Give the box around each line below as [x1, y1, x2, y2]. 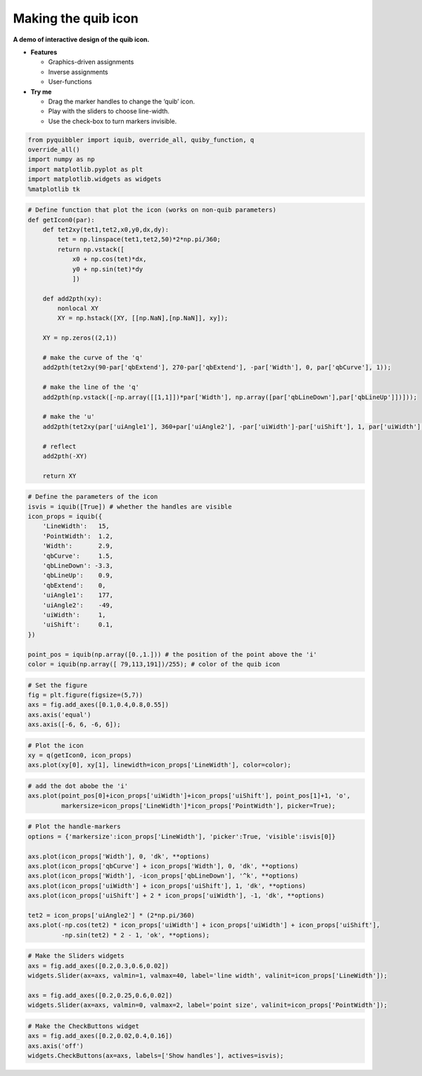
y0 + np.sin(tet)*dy [72, 265, 143, 273]
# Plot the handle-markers [27, 823, 121, 830]
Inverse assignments [48, 68, 108, 76]
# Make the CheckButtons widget [27, 1022, 140, 1030]
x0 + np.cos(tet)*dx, [72, 255, 147, 263]
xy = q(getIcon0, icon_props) [27, 752, 132, 759]
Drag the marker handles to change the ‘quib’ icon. [48, 97, 196, 106]
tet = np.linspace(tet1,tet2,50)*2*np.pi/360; [57, 236, 221, 243]
